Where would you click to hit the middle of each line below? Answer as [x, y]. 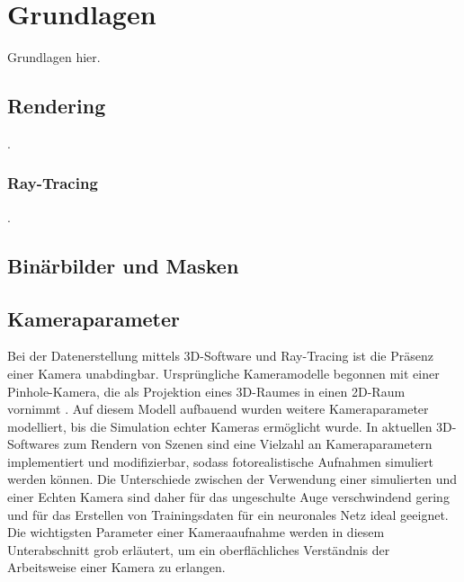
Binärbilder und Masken [123, 265]
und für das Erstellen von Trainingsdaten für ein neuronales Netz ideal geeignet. [228, 514]
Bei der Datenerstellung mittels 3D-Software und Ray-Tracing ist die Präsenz [220, 356]
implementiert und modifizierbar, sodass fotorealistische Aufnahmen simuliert [220, 461]
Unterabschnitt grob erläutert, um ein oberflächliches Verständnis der [199, 549]
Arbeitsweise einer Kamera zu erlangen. [116, 567]
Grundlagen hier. [54, 57]
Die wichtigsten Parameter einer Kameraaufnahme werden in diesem [196, 532]
